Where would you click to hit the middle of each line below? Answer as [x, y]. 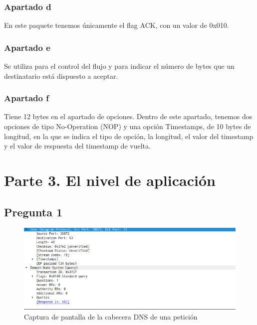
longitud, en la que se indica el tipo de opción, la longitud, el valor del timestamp [129, 136]
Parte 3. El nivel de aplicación [110, 180]
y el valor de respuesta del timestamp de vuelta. [77, 146]
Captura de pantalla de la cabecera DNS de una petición [111, 316]
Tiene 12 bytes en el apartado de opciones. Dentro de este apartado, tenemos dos [128, 116]
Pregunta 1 [33, 212]
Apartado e [27, 47]
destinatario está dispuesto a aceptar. [61, 76]
